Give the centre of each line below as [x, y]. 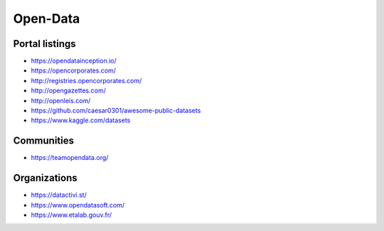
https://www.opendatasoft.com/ [78, 205]
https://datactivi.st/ [59, 195]
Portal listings [44, 44]
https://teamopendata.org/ [70, 158]
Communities [44, 141]
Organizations [45, 178]
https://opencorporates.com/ [74, 70]
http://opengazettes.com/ [68, 91]
